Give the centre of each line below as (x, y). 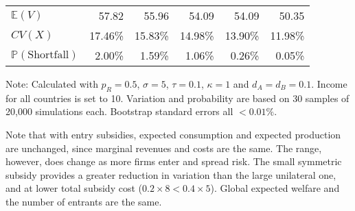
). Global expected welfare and (275, 188)
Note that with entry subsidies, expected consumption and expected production (173, 134)
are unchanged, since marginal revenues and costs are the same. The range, (164, 148)
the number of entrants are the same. (84, 201)
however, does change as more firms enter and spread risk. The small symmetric (174, 161)
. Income (329, 84)
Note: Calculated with (52, 84)
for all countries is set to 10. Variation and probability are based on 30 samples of (177, 98)
